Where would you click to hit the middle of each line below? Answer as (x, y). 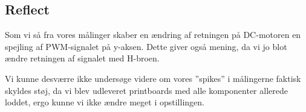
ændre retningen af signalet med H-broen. (82, 58)
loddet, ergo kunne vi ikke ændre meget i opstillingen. (105, 102)
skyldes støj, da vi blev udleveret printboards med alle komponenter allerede (146, 90)
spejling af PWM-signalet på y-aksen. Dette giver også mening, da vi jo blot (146, 46)
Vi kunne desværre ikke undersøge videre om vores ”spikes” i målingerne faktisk (153, 78)
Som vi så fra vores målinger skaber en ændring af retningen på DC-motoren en (153, 35)
